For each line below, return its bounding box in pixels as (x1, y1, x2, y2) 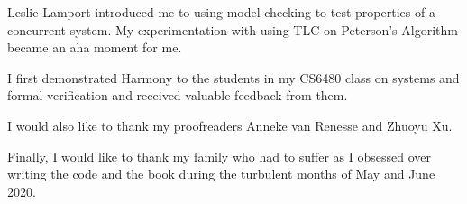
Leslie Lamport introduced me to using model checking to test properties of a (7, 3, 435, 21)
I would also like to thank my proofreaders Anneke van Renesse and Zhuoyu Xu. (7, 116, 453, 134)
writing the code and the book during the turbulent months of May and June (7, 164, 435, 183)
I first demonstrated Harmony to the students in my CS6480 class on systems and (7, 68, 460, 87)
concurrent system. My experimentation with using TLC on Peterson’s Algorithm (7, 20, 458, 39)
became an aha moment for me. (7, 38, 182, 57)
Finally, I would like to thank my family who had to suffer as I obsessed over (7, 146, 432, 165)
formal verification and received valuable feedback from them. (7, 86, 348, 105)
